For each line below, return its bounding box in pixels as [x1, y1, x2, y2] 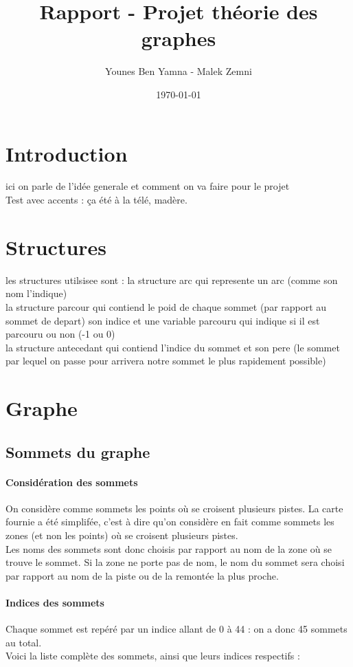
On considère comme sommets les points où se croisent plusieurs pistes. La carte [5, 501, 343, 515]
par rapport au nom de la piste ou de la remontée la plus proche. [5, 568, 279, 582]
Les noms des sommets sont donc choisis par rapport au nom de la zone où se [5, 541, 332, 556]
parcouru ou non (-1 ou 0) [5, 327, 115, 341]
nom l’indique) [5, 286, 67, 300]
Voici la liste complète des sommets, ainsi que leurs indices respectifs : [5, 648, 300, 663]
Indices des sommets [5, 595, 104, 610]
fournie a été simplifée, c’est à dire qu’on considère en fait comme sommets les [5, 514, 334, 529]
